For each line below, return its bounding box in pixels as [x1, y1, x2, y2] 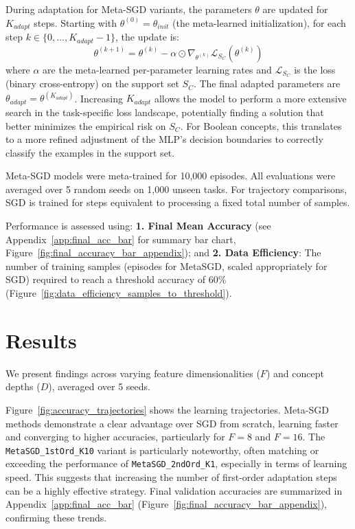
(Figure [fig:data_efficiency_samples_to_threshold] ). [5, 286, 232, 300]
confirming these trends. [5, 510, 107, 524]
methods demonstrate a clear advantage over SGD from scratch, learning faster [5, 416, 339, 430]
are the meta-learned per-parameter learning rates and [43, 62, 272, 76]
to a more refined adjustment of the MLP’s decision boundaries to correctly [5, 132, 323, 146]
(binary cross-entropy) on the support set [5, 76, 179, 91]
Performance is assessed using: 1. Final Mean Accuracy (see [5, 218, 271, 233]
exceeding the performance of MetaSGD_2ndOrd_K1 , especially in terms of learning [5, 456, 347, 471]
